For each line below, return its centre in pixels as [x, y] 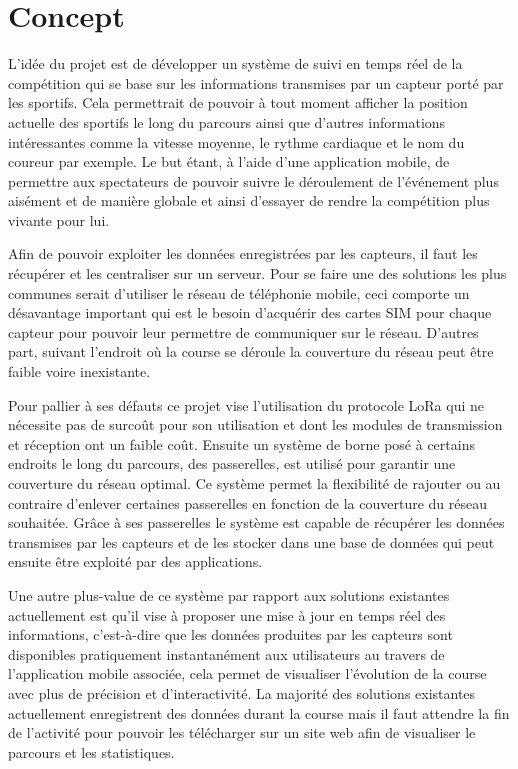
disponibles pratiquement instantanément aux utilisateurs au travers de [226, 653]
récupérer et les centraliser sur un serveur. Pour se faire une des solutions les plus [257, 273]
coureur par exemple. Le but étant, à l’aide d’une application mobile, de [229, 161]
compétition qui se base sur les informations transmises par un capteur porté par [256, 82]
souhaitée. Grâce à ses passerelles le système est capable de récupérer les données [256, 522]
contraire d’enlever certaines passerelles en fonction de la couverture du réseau [247, 502]
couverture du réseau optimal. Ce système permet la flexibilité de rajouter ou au [254, 483]
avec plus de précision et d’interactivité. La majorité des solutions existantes [242, 692]
